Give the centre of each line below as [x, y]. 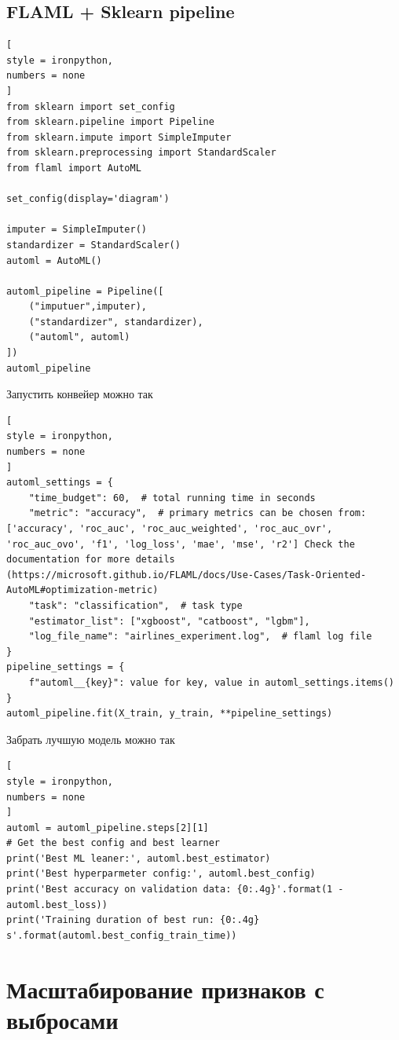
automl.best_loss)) [57, 905]
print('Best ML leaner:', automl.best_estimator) [139, 858]
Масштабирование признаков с [165, 989]
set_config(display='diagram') [88, 199]
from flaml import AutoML [74, 168]
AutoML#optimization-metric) [82, 590]
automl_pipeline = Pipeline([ [85, 291]
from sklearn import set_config [91, 106]
